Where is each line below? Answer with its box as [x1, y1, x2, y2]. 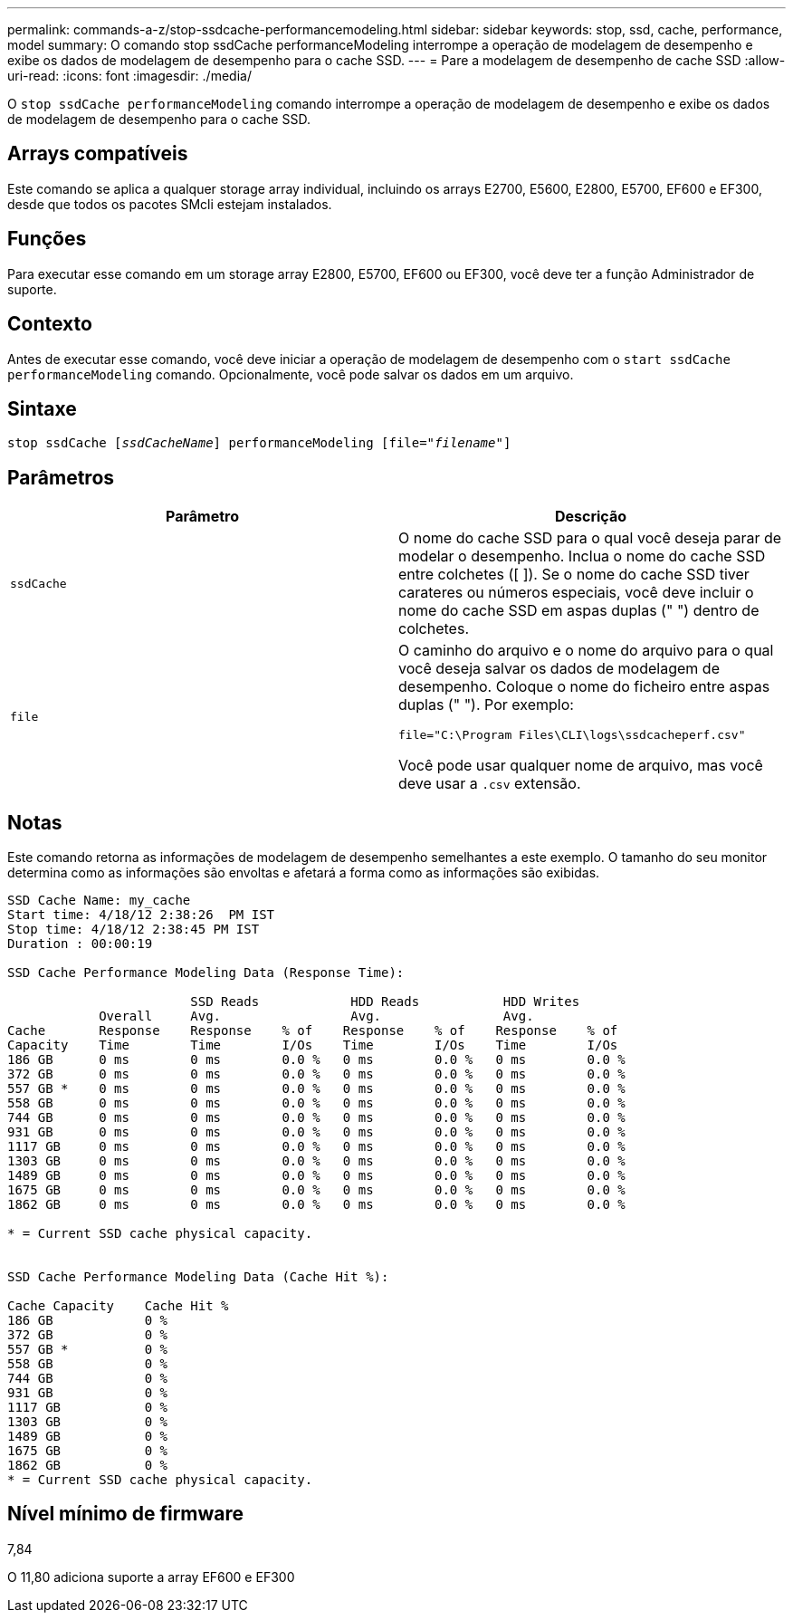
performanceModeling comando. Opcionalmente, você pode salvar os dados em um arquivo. [7, 366, 574, 382]
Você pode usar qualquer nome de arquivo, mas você [398, 756, 763, 775]
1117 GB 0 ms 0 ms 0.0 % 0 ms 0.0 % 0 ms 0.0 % [7, 1139, 626, 1155]
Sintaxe [7, 397, 77, 420]
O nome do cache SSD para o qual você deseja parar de [398, 529, 782, 548]
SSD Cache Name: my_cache [7, 893, 191, 908]
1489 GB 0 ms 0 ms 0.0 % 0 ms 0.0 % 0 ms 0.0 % [7, 1168, 626, 1184]
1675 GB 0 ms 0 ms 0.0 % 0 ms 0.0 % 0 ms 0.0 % [7, 1183, 626, 1198]
